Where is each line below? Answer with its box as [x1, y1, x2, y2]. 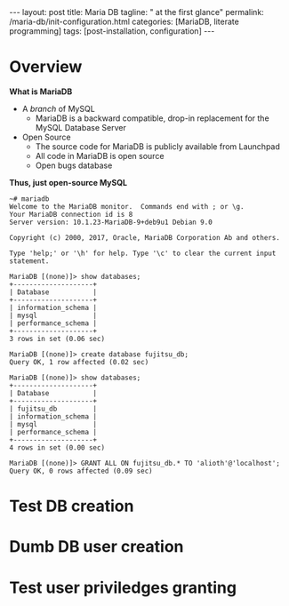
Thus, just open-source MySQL [9, 177, 127, 187]
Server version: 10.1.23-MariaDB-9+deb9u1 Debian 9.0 [9, 218, 213, 227]
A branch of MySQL [21, 103, 95, 114]
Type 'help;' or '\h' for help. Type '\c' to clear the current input [9, 249, 277, 258]
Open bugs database [35, 160, 113, 171]
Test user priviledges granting [9, 578, 237, 597]
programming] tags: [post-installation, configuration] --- [9, 26, 215, 36]
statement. [9, 256, 50, 266]
